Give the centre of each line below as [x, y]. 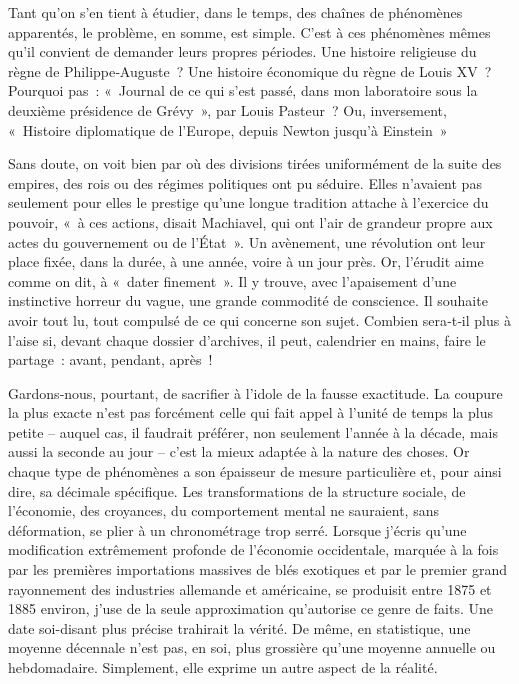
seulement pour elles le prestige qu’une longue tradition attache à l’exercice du [248, 202]
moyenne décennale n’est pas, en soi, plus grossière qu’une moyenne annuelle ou [252, 647]
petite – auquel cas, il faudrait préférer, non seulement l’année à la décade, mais [253, 431]
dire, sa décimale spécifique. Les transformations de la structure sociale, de [237, 490]
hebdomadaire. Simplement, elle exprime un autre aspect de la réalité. [223, 667]
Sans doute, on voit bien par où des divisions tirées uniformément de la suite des [255, 163]
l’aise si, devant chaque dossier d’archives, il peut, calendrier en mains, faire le [247, 339]
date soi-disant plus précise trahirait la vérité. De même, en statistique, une [239, 627]
